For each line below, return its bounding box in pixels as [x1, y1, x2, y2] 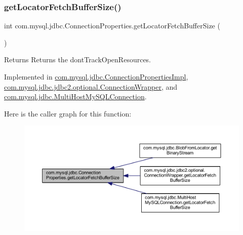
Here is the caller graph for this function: [4, 108, 132, 119]
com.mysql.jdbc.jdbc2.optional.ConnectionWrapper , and [4, 81, 178, 92]
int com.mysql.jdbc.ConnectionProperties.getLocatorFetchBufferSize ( [4, 20, 220, 31]
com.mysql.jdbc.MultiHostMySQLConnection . [4, 91, 147, 102]
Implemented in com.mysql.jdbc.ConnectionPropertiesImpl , [4, 71, 188, 82]
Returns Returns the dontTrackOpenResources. [4, 54, 151, 65]
